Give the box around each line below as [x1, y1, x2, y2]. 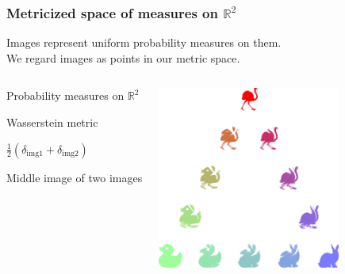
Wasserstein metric [6, 114, 98, 130]
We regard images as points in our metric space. [6, 49, 240, 66]
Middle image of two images [6, 169, 143, 185]
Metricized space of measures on [6, 2, 218, 22]
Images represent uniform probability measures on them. [6, 34, 282, 51]
